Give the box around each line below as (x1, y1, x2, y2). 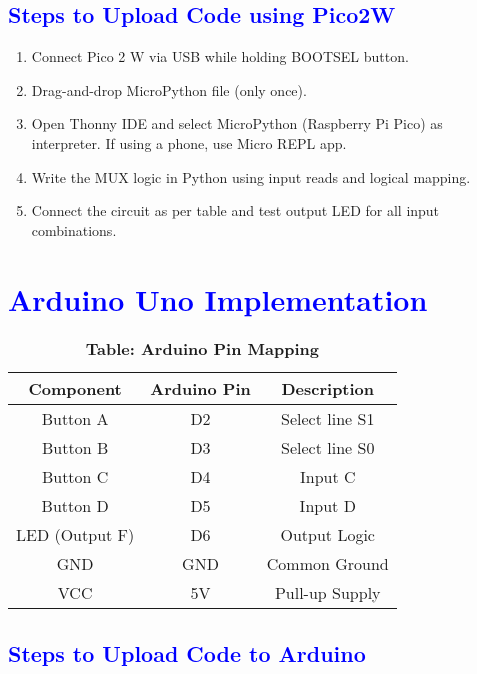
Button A (41, 407, 109, 431)
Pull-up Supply (274, 581, 381, 605)
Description (281, 377, 375, 401)
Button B (42, 436, 109, 460)
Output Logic (280, 523, 375, 547)
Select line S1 (281, 407, 375, 431)
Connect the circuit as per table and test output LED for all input (31, 200, 440, 221)
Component (28, 377, 122, 401)
